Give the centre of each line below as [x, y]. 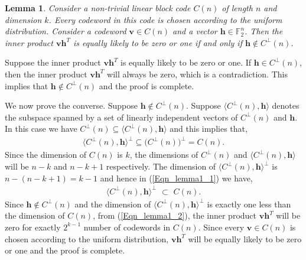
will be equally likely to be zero [245, 238]
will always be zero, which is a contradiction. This [197, 74]
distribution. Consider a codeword [66, 31]
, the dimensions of [164, 155]
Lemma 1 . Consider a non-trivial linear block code [98, 8]
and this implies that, [209, 129]
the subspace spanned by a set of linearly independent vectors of [121, 117]
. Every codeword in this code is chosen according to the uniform [165, 19]
